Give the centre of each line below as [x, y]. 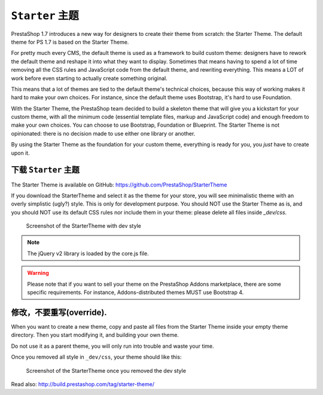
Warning [38, 273]
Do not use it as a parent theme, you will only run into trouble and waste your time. [113, 346]
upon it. [20, 153]
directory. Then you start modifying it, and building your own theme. [95, 335]
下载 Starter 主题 [45, 170]
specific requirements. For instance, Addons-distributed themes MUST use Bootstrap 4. [135, 292]
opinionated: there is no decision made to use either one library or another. [103, 133]
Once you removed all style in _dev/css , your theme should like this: [96, 357]
